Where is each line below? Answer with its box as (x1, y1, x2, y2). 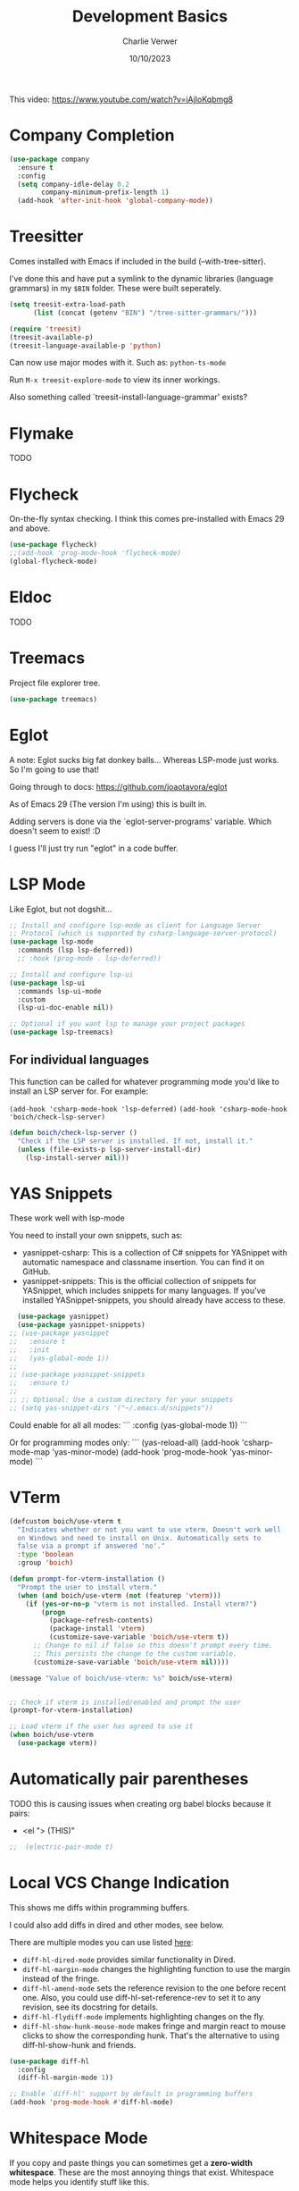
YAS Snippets (9, 1183, 113, 1204)
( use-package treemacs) (9, 694, 98, 703)
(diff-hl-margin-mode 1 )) (17, 2073, 114, 2083)
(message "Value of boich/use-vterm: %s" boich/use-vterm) (9, 1674, 234, 1683)
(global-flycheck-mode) (9, 557, 98, 567)
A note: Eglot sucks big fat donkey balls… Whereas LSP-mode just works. (9, 754, 279, 765)
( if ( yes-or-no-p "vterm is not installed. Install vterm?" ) (25, 1599, 257, 1608)
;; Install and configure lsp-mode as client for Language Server (9, 920, 262, 930)
